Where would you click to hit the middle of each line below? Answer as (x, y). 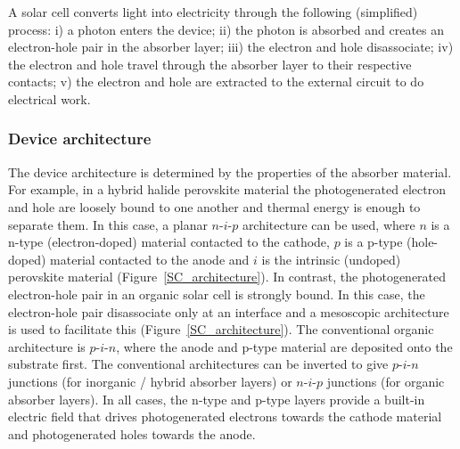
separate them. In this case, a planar (108, 224)
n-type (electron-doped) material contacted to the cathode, (169, 242)
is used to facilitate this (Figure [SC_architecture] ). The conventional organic (221, 329)
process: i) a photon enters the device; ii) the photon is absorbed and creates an (226, 29)
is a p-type (374, 242)
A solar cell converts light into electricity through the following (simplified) (213, 12)
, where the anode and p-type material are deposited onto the (284, 346)
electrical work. (49, 98)
